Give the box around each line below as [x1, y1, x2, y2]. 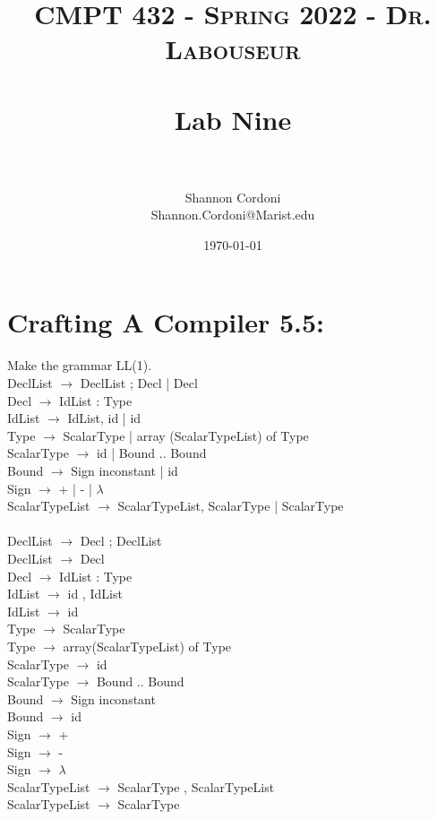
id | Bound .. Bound [96, 444, 207, 462]
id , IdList [67, 584, 123, 603]
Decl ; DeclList [80, 531, 162, 550]
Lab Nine [174, 100, 292, 137]
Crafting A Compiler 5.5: [7, 303, 325, 340]
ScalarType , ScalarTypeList [117, 777, 275, 796]
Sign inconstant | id [71, 461, 178, 479]
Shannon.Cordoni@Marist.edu [150, 205, 315, 224]
